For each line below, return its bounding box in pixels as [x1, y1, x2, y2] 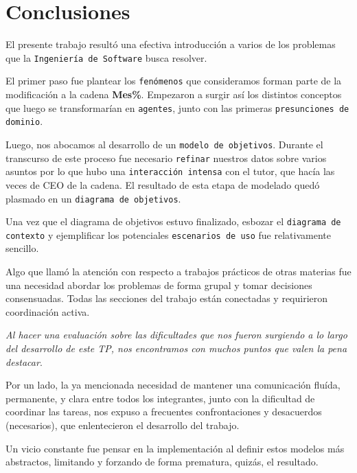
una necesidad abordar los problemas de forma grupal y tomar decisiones [5, 277, 312, 292]
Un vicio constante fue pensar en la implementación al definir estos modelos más [5, 441, 345, 455]
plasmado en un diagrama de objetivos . [5, 191, 181, 205]
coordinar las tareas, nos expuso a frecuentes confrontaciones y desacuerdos [5, 404, 322, 419]
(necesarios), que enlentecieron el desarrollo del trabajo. [5, 418, 240, 432]
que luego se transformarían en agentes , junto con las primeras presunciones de [5, 100, 349, 115]
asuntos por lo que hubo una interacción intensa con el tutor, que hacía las [5, 164, 335, 178]
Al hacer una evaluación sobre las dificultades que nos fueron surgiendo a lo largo [5, 327, 347, 342]
